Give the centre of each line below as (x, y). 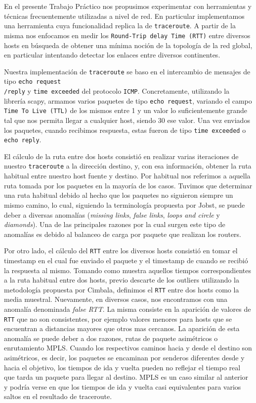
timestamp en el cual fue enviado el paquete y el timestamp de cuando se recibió (126, 260)
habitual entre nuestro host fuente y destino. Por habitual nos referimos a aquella (127, 176)
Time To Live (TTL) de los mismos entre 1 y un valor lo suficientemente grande (126, 110)
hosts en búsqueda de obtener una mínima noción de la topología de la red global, (128, 45)
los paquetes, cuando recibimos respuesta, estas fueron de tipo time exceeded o (125, 130)
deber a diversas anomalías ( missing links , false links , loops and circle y (112, 214)
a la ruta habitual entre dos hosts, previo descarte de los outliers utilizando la (122, 280)
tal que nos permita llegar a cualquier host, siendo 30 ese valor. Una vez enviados (127, 120)
